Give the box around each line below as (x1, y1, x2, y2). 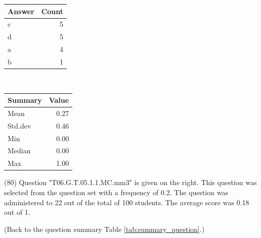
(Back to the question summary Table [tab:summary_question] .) (4, 223, 205, 234)
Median (8, 145, 31, 156)
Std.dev (8, 120, 31, 131)
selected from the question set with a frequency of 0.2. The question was (4, 187, 228, 197)
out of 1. (4, 207, 30, 217)
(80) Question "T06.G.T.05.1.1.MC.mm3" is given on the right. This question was (4, 177, 257, 188)
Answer (8, 6, 34, 16)
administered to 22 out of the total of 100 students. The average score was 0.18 (4, 197, 249, 207)
